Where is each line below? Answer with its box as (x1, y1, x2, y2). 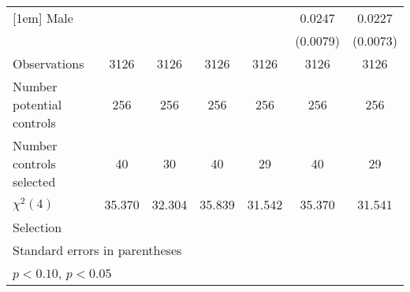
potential (13, 95, 62, 113)
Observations (13, 54, 84, 72)
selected (13, 172, 56, 190)
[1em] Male (13, 9, 73, 27)
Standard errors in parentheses (13, 241, 182, 259)
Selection (13, 218, 62, 236)
